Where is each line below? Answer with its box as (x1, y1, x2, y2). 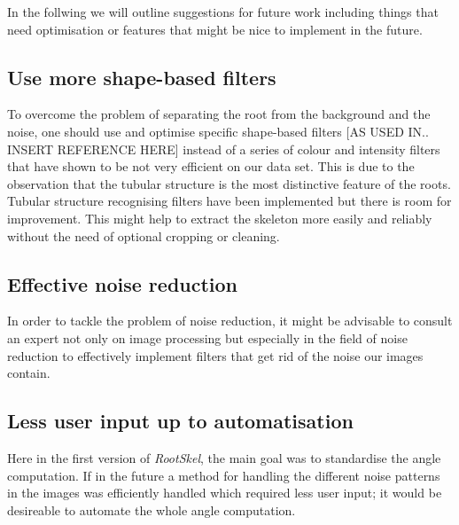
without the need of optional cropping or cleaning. (7, 226, 280, 245)
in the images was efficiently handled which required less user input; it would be (7, 483, 442, 502)
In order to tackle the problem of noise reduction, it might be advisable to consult (7, 311, 453, 330)
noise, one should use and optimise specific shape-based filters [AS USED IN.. (7, 121, 429, 140)
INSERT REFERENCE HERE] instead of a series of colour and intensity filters (7, 139, 440, 158)
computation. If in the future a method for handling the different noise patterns (7, 466, 440, 484)
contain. (7, 364, 51, 382)
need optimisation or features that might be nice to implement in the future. (7, 20, 423, 38)
